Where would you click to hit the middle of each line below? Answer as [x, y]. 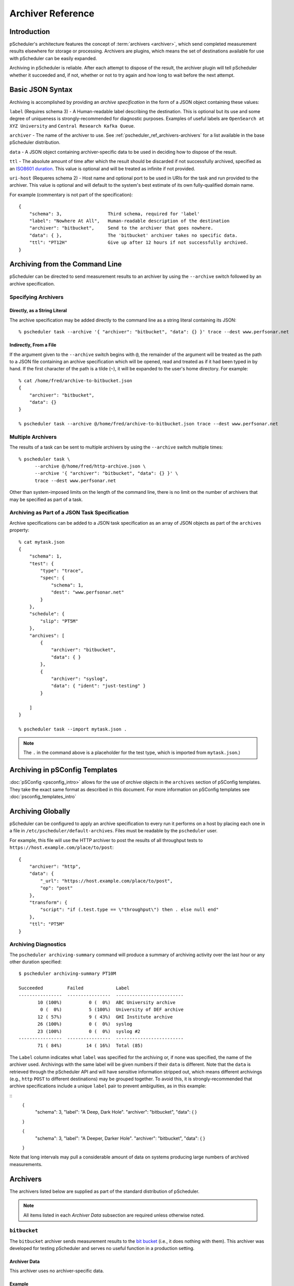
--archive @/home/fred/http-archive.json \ [90, 466]
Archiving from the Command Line [66, 264]
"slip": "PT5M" [59, 621]
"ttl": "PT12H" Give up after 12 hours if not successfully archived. [139, 243]
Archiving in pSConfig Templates [64, 770]
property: [19, 530]
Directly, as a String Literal [38, 311]
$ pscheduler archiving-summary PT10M [67, 974]
